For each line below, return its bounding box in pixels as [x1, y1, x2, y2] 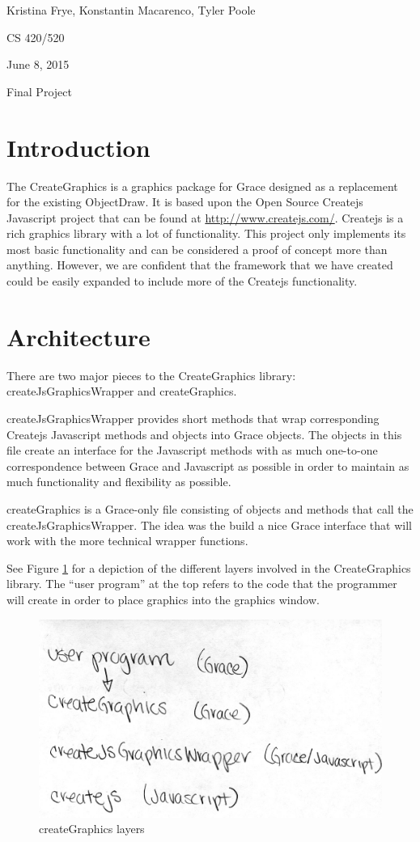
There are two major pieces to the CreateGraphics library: [6, 366, 296, 383]
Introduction [6, 130, 151, 163]
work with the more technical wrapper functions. [6, 532, 248, 549]
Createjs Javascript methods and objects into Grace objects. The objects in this [6, 425, 402, 442]
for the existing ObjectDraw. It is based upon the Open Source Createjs [6, 193, 363, 210]
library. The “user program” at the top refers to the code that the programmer [6, 575, 397, 592]
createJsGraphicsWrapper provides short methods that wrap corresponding [6, 409, 380, 426]
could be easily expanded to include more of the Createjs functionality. [6, 273, 358, 290]
